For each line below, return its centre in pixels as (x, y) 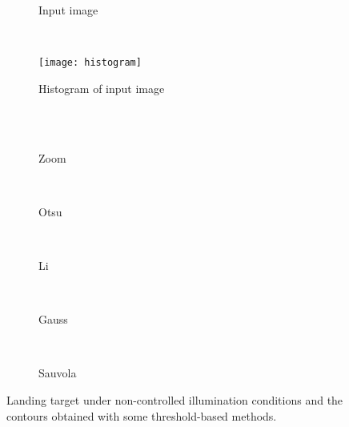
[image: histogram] (90, 63)
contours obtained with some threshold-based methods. (142, 415)
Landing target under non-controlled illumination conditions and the (175, 399)
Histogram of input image (102, 88)
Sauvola (58, 373)
